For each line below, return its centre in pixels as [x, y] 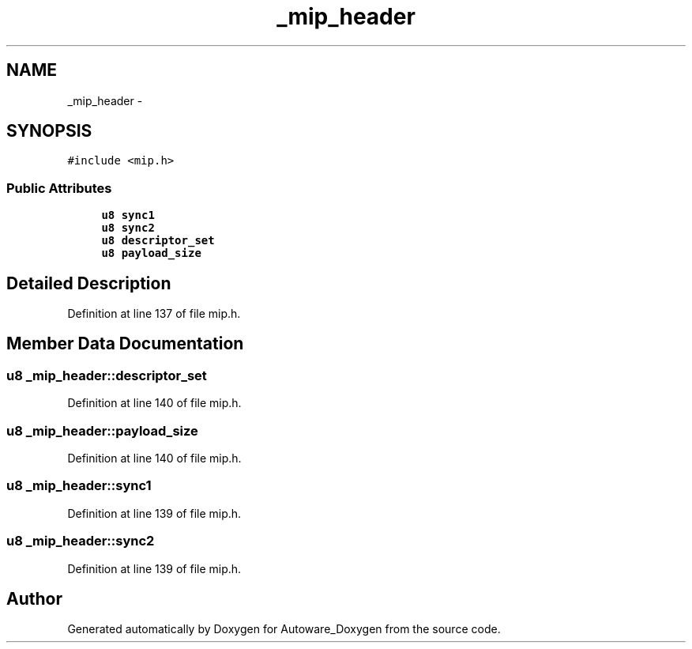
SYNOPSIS [49, 131]
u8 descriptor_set [158, 241]
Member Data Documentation [125, 344]
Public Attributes [59, 188]
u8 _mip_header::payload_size [102, 430]
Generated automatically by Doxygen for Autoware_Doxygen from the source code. [284, 629]
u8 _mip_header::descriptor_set [107, 375]
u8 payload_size [151, 253]
